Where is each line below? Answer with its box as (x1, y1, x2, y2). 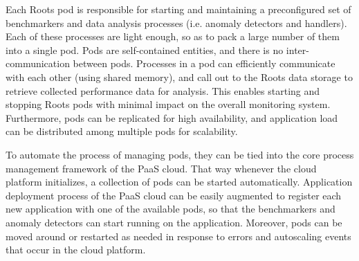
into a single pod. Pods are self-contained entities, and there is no (6, 42, 284, 57)
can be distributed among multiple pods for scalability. (6, 124, 238, 138)
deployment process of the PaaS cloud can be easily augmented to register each (6, 188, 342, 202)
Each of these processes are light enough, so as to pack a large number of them (6, 29, 340, 44)
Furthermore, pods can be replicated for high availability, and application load (6, 110, 338, 125)
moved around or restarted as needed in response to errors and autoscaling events (6, 228, 351, 243)
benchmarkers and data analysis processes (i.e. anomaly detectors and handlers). (6, 15, 347, 30)
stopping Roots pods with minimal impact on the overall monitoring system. (6, 97, 331, 111)
